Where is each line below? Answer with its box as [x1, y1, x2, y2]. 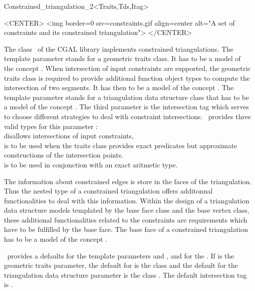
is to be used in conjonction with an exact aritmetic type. [4, 159, 178, 169]
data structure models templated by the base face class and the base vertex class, [4, 205, 250, 215]
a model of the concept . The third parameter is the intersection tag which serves [4, 101, 249, 112]
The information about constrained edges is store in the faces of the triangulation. [4, 176, 252, 186]
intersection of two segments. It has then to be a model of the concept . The [4, 82, 234, 93]
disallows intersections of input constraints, [4, 130, 134, 141]
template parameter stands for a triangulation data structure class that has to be [4, 92, 249, 102]
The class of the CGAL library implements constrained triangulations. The [4, 43, 233, 54]
